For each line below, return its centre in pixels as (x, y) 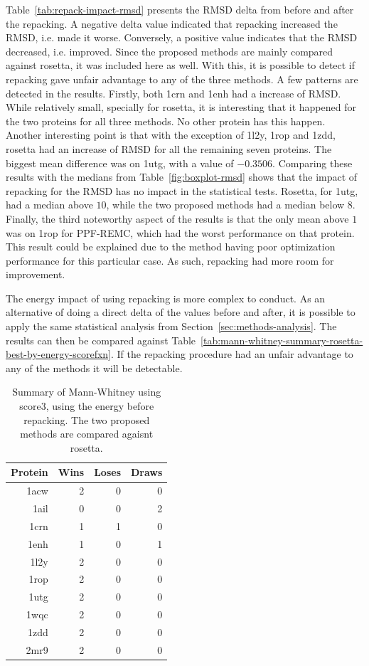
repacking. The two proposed (87, 419)
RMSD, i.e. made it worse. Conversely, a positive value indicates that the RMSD (182, 37)
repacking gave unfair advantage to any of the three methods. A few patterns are (182, 79)
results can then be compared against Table (101, 340)
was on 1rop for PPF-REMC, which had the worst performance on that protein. (180, 232)
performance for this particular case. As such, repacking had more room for (170, 260)
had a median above (49, 205)
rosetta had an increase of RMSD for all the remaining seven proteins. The (169, 148)
